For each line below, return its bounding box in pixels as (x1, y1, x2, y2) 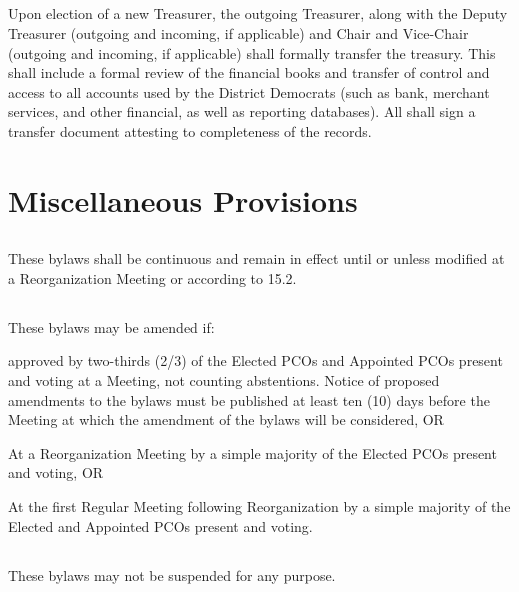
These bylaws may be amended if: (8, 316, 215, 337)
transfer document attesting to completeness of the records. (8, 120, 372, 141)
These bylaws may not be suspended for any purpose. (8, 564, 336, 585)
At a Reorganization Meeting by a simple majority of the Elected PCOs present (8, 442, 497, 463)
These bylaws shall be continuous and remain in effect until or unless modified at (8, 248, 505, 269)
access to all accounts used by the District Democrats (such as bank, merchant (8, 81, 490, 102)
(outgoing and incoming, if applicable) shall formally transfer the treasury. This (8, 42, 496, 63)
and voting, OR (8, 462, 104, 483)
